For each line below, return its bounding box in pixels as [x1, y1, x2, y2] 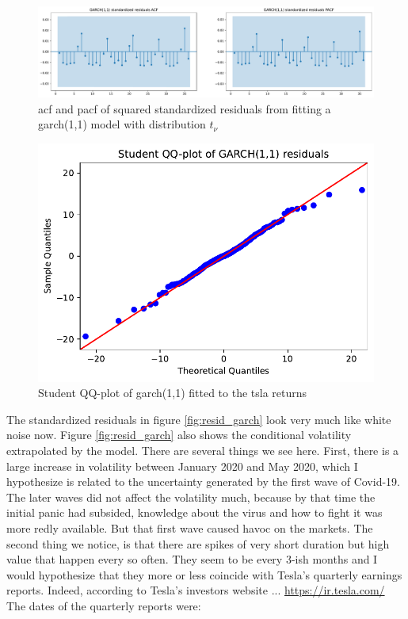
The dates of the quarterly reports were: [6, 597, 201, 613]
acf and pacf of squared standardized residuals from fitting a [38, 100, 331, 117]
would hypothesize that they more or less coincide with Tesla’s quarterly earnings [6, 566, 402, 583]
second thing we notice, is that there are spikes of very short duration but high [6, 535, 390, 552]
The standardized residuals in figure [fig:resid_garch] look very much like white [6, 411, 391, 427]
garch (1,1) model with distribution [38, 116, 206, 132]
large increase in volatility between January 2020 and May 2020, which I [6, 457, 358, 474]
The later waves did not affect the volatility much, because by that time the [6, 488, 376, 505]
